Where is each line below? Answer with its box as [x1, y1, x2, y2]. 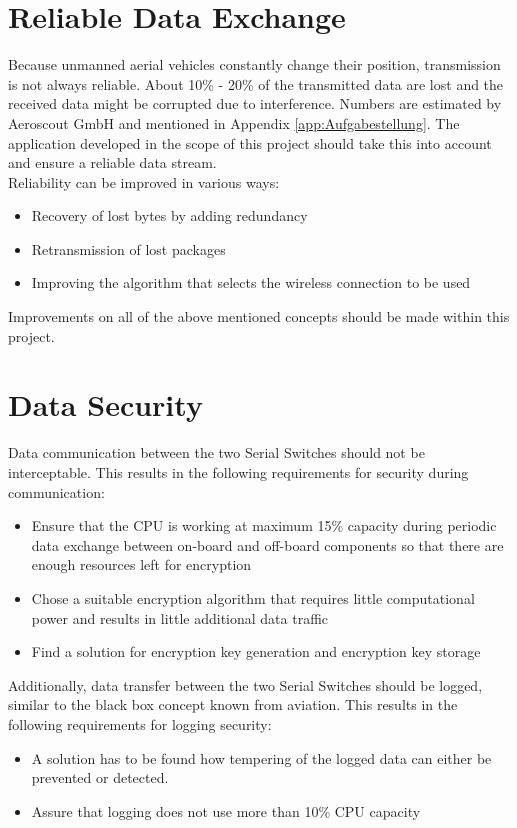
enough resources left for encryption [31, 554, 252, 575]
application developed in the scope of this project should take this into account [8, 132, 492, 153]
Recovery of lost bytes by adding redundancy [31, 205, 308, 226]
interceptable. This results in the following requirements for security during [8, 461, 469, 482]
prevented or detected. [31, 767, 169, 788]
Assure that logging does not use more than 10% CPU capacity [31, 800, 421, 821]
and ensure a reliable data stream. [8, 152, 217, 173]
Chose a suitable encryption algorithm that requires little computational [31, 587, 475, 608]
